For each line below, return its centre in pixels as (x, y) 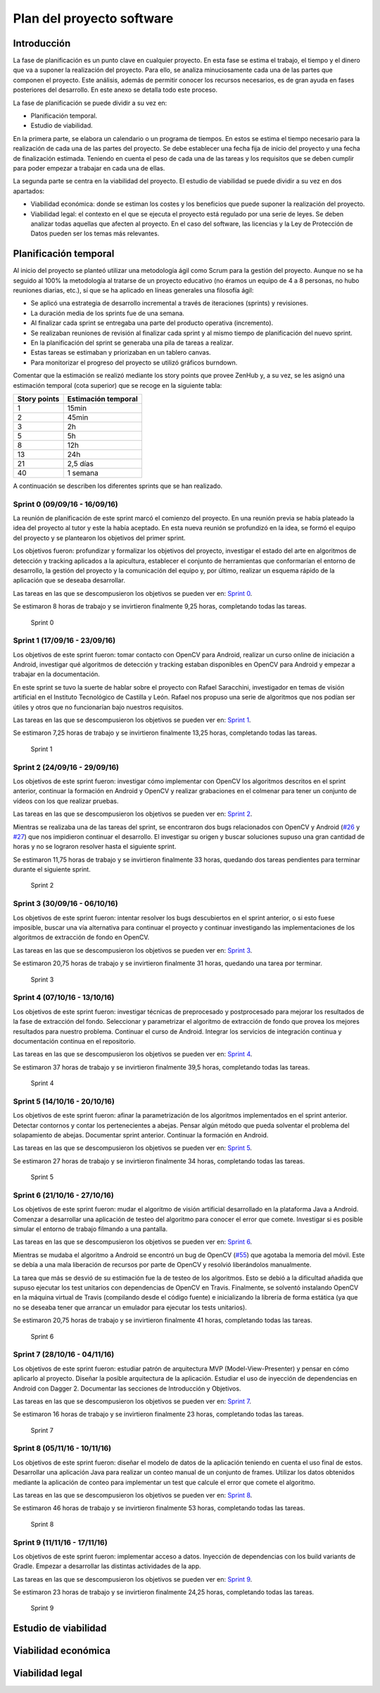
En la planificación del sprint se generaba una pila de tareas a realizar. (132, 343)
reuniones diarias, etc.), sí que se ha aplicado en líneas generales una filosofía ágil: (133, 290)
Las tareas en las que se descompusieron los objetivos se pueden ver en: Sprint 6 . (133, 1242)
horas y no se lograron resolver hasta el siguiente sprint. (95, 847)
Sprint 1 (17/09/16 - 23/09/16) (64, 640)
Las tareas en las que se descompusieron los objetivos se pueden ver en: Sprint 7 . (132, 1401)
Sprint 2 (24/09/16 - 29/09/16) (66, 767)
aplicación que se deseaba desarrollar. (69, 580)
